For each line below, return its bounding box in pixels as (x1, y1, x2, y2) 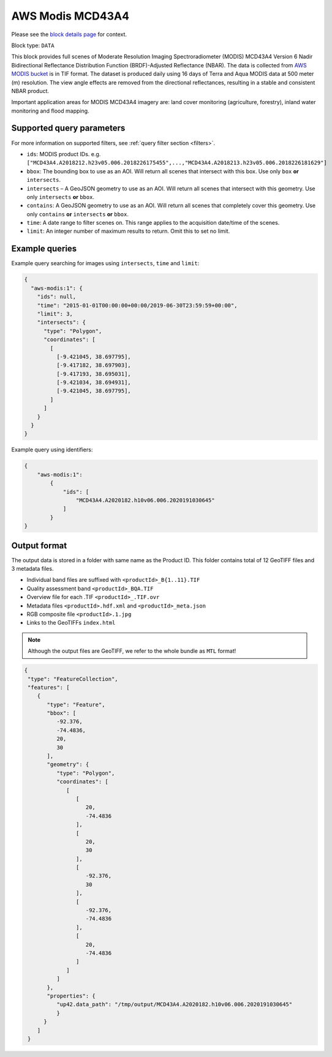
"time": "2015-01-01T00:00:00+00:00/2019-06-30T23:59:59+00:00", (37, 302, 238, 309)
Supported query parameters (11, 123, 126, 134)
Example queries (11, 244, 77, 254)
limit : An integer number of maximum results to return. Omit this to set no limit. (26, 227, 230, 235)
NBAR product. (11, 87, 49, 94)
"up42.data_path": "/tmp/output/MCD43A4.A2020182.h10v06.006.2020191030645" (56, 1001, 293, 1008)
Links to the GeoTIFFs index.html (26, 619, 116, 626)
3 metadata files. (11, 565, 54, 572)
